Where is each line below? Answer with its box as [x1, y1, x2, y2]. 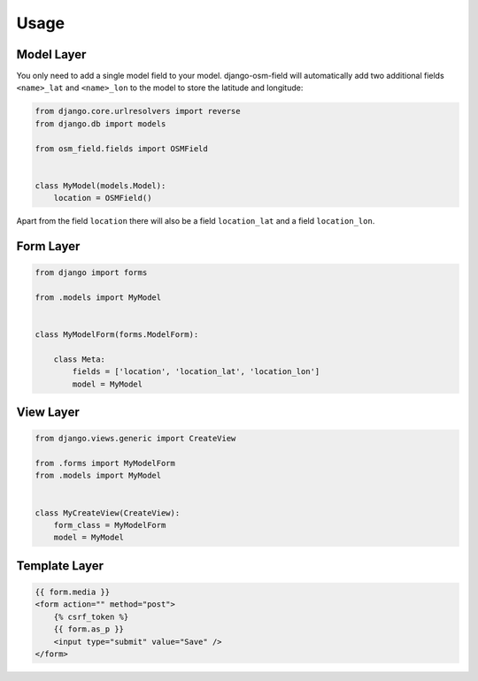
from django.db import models [35, 119, 166, 128]
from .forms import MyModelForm [35, 458, 176, 469]
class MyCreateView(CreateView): [35, 508, 181, 517]
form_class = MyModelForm [53, 520, 166, 530]
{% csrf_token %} [53, 611, 129, 622]
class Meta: [53, 354, 106, 364]
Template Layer [16, 558, 104, 573]
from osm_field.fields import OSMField [35, 143, 208, 154]
